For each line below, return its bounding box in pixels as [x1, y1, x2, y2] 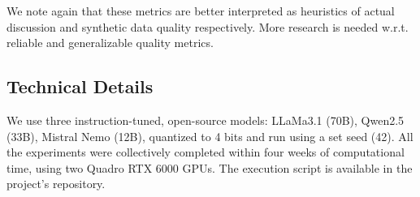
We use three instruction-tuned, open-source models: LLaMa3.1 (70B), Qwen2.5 [6, 111, 405, 128]
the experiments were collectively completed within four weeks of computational [6, 143, 405, 161]
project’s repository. [6, 175, 106, 192]
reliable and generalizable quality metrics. [6, 34, 214, 51]
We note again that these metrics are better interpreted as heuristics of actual [6, 2, 395, 19]
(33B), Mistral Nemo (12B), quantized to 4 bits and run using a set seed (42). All [6, 127, 414, 144]
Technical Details [6, 74, 154, 99]
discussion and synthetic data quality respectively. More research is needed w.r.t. [6, 18, 409, 35]
